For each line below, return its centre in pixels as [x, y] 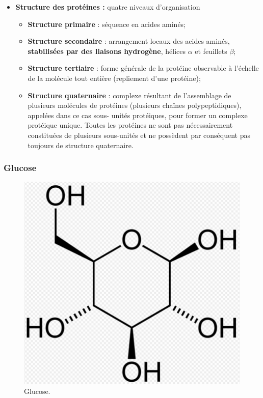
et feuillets [211, 51]
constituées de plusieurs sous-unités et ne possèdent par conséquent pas [139, 135]
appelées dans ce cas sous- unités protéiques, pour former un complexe [138, 115]
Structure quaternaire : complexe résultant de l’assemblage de [129, 95]
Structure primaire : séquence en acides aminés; [107, 24]
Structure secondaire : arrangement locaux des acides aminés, [129, 41]
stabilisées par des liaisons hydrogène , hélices [107, 51]
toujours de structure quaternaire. [81, 145]
